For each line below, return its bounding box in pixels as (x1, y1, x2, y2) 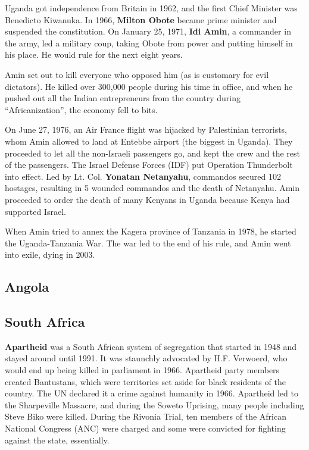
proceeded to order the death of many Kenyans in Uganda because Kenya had (5, 193, 290, 205)
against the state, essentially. (5, 433, 110, 446)
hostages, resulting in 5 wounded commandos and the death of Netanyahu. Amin (5, 182, 300, 194)
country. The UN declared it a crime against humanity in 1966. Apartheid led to (5, 387, 298, 399)
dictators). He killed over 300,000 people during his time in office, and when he (5, 80, 293, 92)
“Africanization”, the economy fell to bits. (5, 103, 158, 115)
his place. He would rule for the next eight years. (5, 48, 183, 61)
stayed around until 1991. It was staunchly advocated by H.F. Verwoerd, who (5, 352, 288, 364)
